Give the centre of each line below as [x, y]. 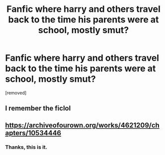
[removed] [16, 93]
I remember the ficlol [38, 108]
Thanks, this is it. [26, 147]
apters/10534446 [33, 133]
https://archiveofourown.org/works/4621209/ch [82, 125]
